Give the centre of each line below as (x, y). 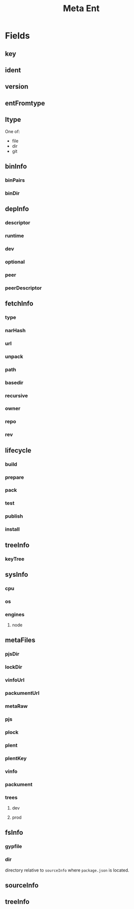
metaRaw (16, 706)
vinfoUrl (15, 680)
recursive (16, 395)
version (17, 87)
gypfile (14, 846)
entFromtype (25, 103)
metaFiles (20, 640)
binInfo (16, 166)
